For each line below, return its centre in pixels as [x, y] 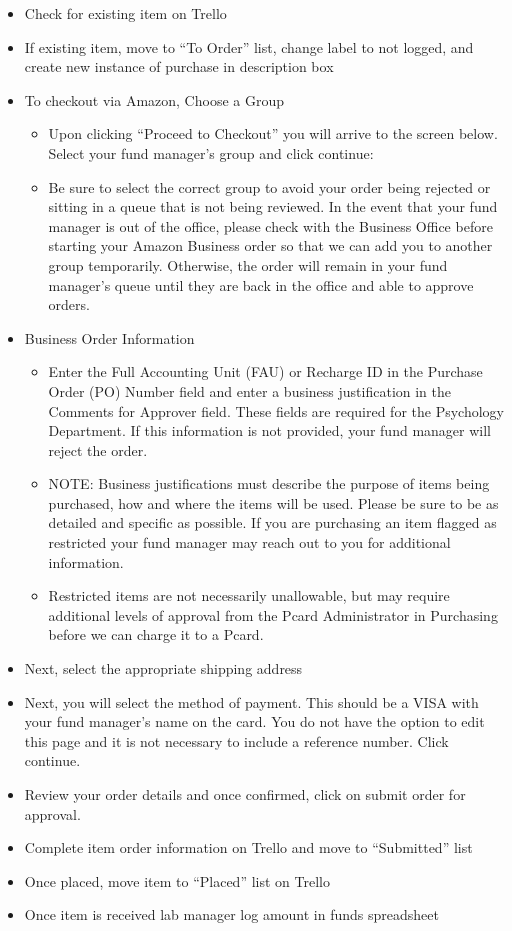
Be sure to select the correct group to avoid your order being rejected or [269, 186]
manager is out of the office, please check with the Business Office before [270, 225]
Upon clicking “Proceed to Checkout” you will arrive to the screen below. [273, 133]
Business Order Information [109, 337]
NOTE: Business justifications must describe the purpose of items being [269, 483]
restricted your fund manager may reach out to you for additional [249, 542]
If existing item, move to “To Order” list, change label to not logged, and [249, 46]
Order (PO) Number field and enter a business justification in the [250, 390]
